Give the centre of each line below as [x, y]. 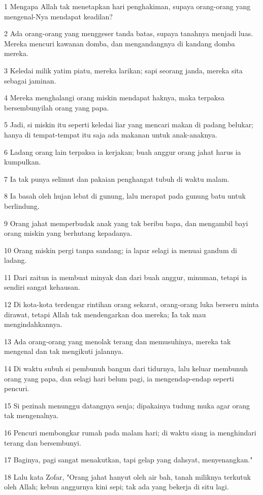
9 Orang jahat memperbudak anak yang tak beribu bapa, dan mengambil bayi [126, 223]
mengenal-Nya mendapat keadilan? [58, 16]
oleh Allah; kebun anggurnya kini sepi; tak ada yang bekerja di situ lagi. [117, 487]
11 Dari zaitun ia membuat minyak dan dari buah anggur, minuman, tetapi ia [126, 277]
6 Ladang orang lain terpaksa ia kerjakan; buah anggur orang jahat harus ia [123, 152]
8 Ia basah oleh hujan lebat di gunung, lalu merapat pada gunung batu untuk [125, 196]
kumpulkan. [23, 162]
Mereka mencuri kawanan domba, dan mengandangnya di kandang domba [120, 43]
